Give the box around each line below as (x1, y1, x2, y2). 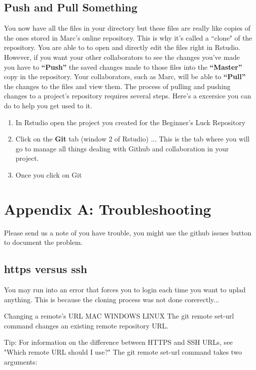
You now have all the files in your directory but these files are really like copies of (4, 23, 251, 33)
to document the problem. (4, 237, 83, 247)
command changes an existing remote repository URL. (4, 320, 169, 330)
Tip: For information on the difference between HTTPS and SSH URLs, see (4, 337, 233, 347)
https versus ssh (4, 261, 87, 277)
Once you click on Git (15, 169, 82, 180)
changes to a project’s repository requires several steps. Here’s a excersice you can (4, 91, 252, 101)
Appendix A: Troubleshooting (4, 198, 211, 219)
